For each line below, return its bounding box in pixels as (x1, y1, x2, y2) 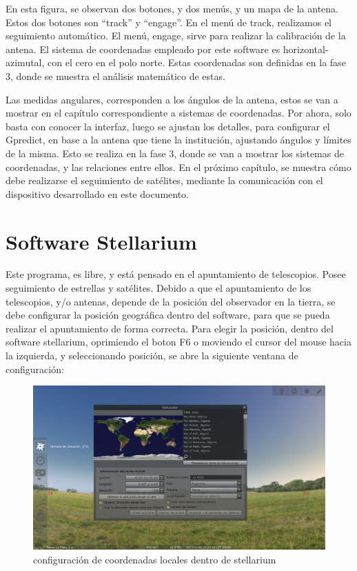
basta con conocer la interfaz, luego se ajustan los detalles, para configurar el (6, 119, 330, 133)
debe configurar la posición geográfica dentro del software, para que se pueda (6, 308, 330, 322)
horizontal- (283, 41, 329, 56)
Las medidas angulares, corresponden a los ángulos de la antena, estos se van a (6, 92, 338, 106)
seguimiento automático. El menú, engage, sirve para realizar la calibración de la (6, 28, 346, 43)
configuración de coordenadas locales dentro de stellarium (33, 552, 276, 566)
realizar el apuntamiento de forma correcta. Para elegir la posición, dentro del (6, 321, 334, 335)
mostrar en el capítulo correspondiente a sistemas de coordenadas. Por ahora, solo (6, 106, 351, 120)
